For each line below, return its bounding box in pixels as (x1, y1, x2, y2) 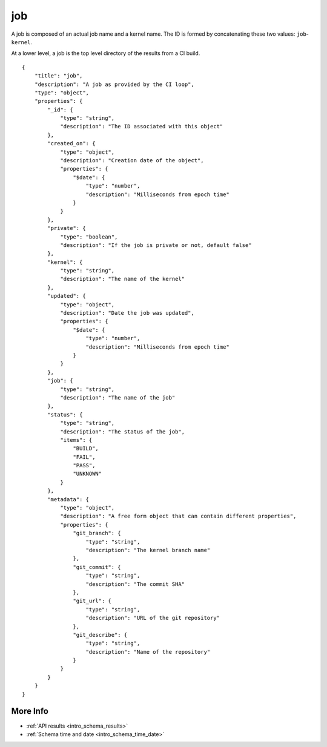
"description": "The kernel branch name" (85, 547, 211, 553)
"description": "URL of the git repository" (85, 614, 220, 622)
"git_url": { (73, 597, 112, 605)
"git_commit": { (73, 564, 121, 570)
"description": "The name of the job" (60, 394, 176, 401)
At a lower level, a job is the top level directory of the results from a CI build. (11, 50, 200, 57)
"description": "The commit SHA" (85, 581, 185, 587)
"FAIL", (73, 453, 96, 460)
